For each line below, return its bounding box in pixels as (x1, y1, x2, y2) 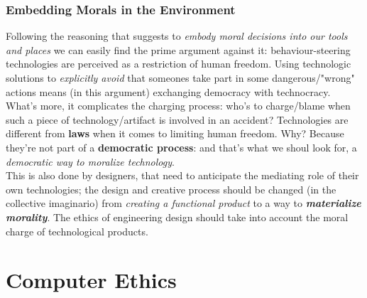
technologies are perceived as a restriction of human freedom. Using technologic (6, 56, 351, 71)
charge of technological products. (6, 223, 148, 238)
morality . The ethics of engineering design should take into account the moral (6, 209, 349, 224)
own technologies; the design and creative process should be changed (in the (6, 181, 336, 196)
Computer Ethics (6, 265, 177, 294)
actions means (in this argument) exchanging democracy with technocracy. (6, 84, 331, 99)
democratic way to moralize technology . (6, 154, 175, 169)
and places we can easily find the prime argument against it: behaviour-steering (6, 42, 351, 57)
